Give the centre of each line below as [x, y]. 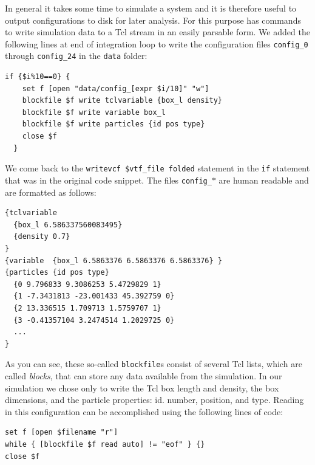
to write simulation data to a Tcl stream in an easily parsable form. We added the [157, 32]
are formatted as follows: [51, 192]
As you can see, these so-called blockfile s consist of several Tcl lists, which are [154, 364]
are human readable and [264, 180]
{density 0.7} [42, 237]
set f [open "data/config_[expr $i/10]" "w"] [116, 88]
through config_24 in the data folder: [76, 56]
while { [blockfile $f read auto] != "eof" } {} [105, 444]
